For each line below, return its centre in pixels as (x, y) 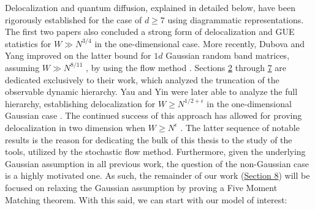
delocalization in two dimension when (75, 127)
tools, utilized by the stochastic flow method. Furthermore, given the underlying (155, 152)
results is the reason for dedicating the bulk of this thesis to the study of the (149, 139)
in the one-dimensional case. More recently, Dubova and (200, 43)
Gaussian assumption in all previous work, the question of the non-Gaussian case (157, 163)
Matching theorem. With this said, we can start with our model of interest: (146, 199)
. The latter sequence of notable (240, 127)
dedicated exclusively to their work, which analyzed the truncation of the (142, 79)
